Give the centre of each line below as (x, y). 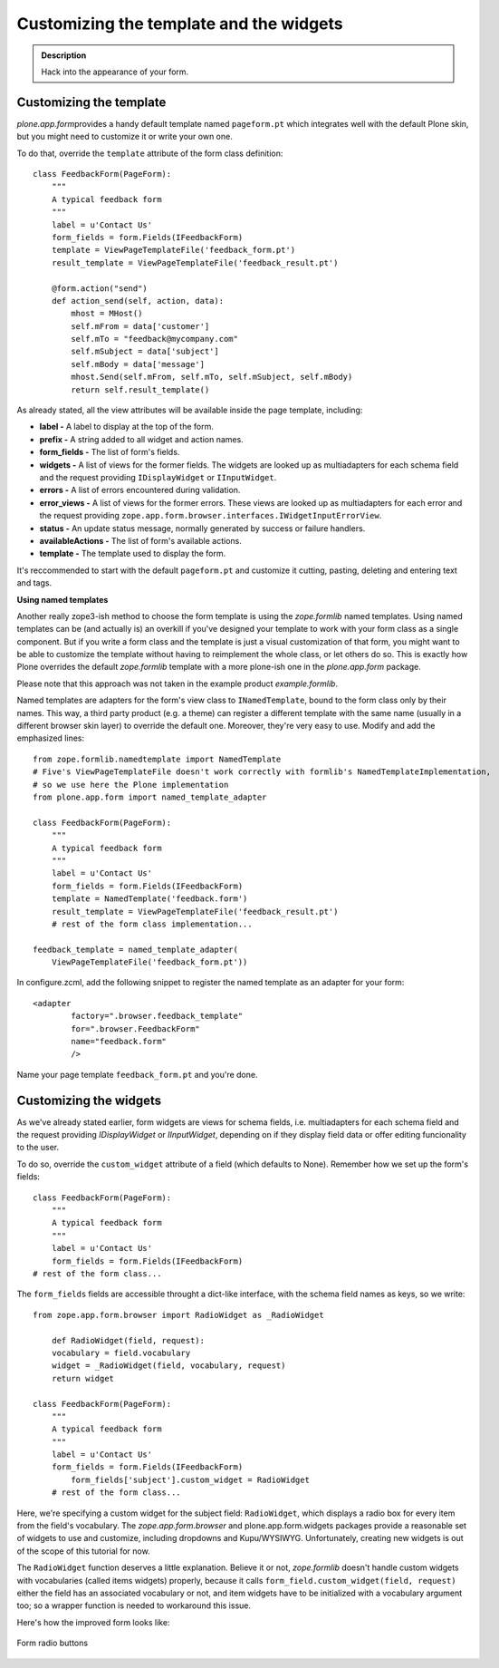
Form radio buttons (53, 1643)
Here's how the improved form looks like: (93, 1622)
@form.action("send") (100, 288)
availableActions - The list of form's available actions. (140, 540)
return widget (83, 1378)
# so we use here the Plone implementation (131, 785)
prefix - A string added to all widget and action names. (141, 439)
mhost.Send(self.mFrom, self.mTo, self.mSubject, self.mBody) (212, 377)
